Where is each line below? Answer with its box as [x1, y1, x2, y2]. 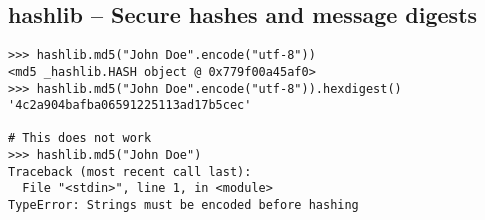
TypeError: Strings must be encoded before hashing [8, 198, 359, 213]
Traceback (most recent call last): [8, 164, 252, 179]
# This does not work [8, 131, 152, 146]
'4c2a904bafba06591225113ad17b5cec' [8, 98, 252, 113]
